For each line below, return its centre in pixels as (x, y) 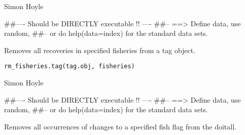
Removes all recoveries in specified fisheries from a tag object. (100, 50)
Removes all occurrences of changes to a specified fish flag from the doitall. (120, 126)
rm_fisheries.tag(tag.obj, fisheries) (69, 66)
